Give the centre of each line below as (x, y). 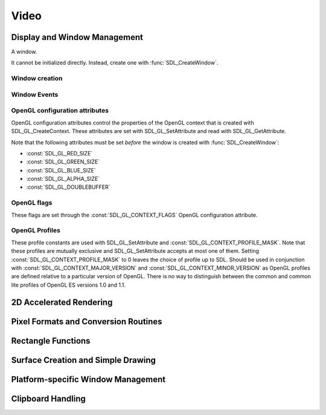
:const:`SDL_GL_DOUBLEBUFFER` (69, 187)
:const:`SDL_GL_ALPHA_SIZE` (63, 179)
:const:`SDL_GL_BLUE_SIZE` (61, 170)
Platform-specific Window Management (88, 379)
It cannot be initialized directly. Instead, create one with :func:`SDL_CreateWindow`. (115, 63)
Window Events (35, 94)
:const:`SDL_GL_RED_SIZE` (59, 153)
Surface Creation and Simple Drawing (84, 360)
